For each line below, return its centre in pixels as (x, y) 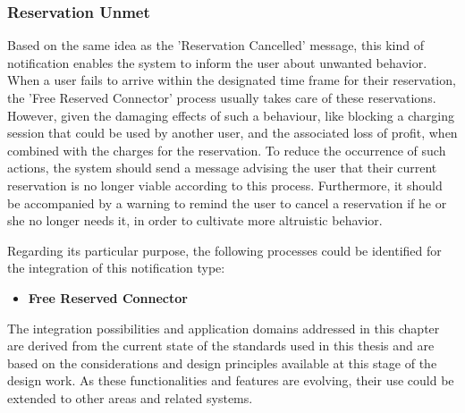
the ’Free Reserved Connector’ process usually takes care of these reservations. (222, 97)
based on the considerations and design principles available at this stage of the (222, 362)
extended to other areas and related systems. (130, 397)
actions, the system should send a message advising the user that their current (222, 168)
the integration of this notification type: (116, 268)
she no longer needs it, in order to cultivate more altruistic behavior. (195, 220)
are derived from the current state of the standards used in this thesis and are (221, 346)
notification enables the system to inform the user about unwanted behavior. (217, 62)
